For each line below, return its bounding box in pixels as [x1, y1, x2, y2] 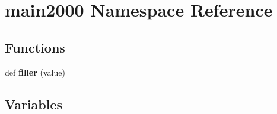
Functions [5, 38, 65, 56]
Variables [5, 95, 63, 113]
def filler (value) [5, 66, 65, 78]
